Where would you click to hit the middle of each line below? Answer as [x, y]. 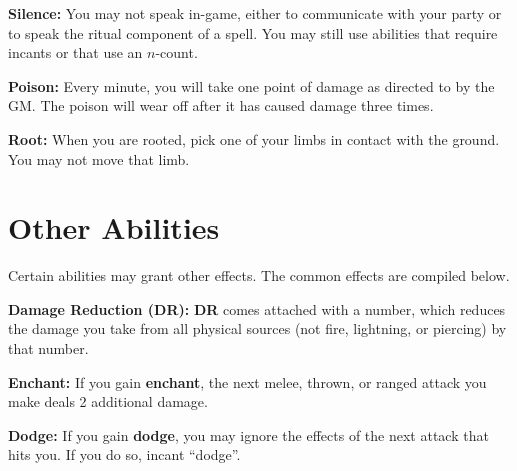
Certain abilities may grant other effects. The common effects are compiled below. [259, 275]
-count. [176, 52]
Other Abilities [114, 227]
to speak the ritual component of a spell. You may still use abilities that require [253, 32]
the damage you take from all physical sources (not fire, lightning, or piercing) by [257, 328]
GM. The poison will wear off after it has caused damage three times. [221, 105]
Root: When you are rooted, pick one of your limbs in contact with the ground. [254, 138]
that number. [48, 348]
